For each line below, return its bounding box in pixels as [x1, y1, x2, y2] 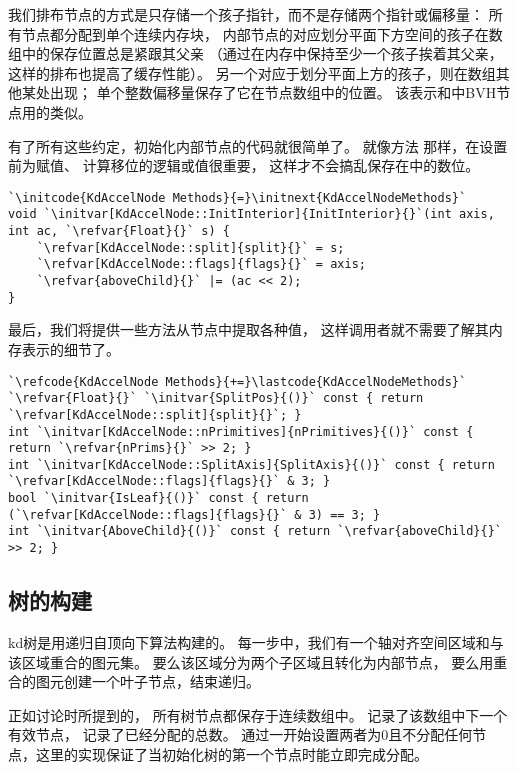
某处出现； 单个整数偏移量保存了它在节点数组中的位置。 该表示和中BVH [21, 82, 497, 103]
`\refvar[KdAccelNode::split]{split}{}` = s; [36, 240, 345, 255]
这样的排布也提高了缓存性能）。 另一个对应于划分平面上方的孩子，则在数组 [8, 62, 496, 83]
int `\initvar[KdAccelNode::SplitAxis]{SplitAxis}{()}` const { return [8, 457, 495, 472]
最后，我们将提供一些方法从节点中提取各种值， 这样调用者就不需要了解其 [8, 319, 489, 340]
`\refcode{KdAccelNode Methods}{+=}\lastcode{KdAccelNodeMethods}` [8, 374, 467, 389]
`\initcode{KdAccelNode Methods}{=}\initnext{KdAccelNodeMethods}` [8, 190, 467, 205]
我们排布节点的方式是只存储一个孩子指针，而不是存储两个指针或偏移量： [8, 4, 484, 24]
